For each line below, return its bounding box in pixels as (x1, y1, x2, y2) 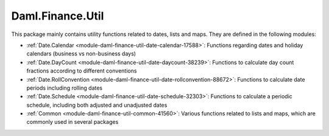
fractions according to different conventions (26, 67, 137, 74)
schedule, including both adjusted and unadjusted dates (26, 101, 168, 109)
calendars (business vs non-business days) (26, 50, 136, 57)
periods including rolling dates (26, 84, 103, 91)
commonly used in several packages (26, 118, 119, 126)
